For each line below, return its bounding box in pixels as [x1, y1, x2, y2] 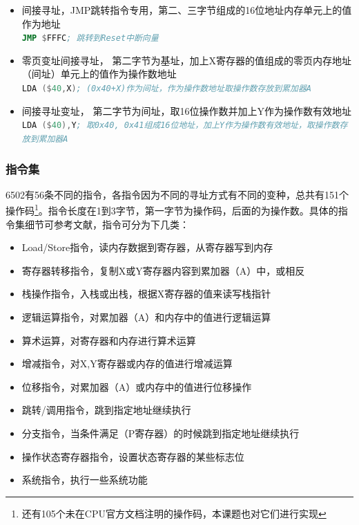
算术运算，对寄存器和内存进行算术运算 [21, 333, 196, 347]
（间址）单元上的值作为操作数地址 [21, 66, 177, 81]
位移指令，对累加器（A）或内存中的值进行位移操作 [21, 379, 252, 394]
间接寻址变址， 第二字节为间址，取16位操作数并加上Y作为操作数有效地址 [21, 103, 351, 118]
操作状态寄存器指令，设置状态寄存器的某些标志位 [21, 449, 244, 463]
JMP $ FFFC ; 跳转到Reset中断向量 [21, 33, 159, 44]
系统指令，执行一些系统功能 [21, 472, 148, 487]
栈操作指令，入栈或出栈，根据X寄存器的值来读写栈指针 [21, 286, 271, 301]
